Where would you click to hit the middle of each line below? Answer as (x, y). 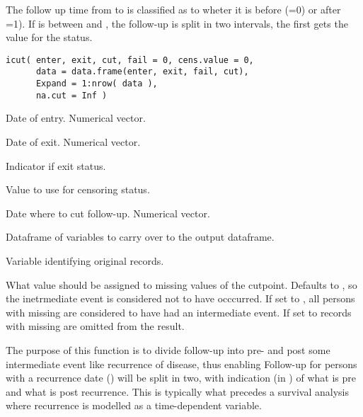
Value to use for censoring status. (78, 189)
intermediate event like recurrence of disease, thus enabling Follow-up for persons (181, 364)
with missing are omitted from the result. (95, 326)
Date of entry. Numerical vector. (76, 118)
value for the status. (49, 37)
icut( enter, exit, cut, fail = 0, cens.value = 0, (130, 60)
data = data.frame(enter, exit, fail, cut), (142, 72)
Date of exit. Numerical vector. (73, 142)
